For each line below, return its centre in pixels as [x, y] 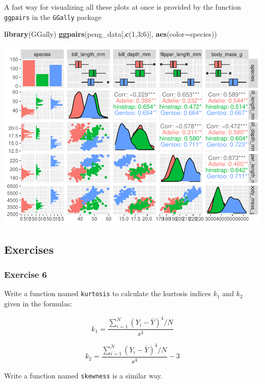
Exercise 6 [25, 274]
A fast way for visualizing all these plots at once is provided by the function [123, 7]
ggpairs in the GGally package [53, 17]
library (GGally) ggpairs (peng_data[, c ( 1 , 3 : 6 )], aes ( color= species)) [111, 34]
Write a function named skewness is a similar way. [83, 375]
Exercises [29, 249]
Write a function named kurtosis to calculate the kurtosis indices [108, 293]
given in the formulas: [38, 304]
